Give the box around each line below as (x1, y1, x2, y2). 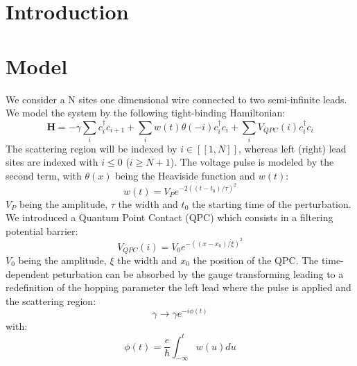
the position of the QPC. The (193, 252, 319, 267)
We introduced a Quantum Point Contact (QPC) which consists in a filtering (6, 210, 333, 225)
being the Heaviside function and (115, 168, 256, 183)
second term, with (6, 168, 82, 183)
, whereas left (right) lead (238, 141, 347, 155)
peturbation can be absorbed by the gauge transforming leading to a (52, 266, 344, 281)
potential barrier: (6, 223, 78, 238)
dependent (6, 266, 50, 281)
